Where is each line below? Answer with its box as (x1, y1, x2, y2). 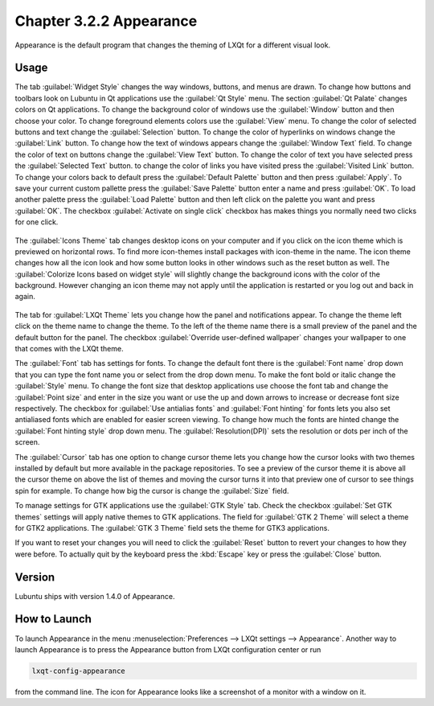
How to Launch (14, 612, 92, 626)
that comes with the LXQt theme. (14, 344, 124, 354)
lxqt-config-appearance (31, 666, 126, 675)
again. (14, 292, 36, 302)
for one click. (14, 217, 59, 227)
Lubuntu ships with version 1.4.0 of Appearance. (14, 591, 175, 601)
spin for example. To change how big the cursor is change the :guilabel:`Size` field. (14, 486, 289, 495)
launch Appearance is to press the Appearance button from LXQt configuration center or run (14, 644, 321, 655)
